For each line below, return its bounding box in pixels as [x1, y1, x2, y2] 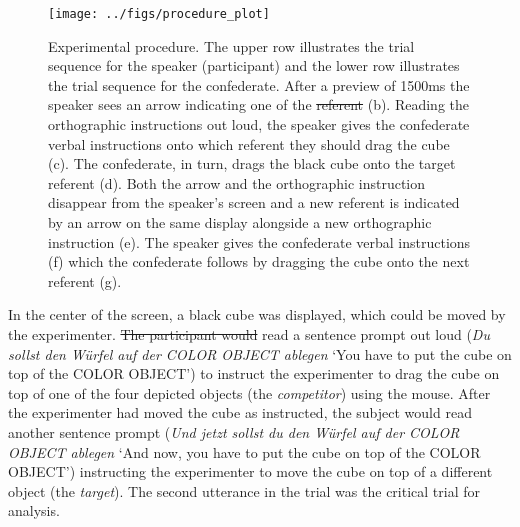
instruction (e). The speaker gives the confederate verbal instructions [48, 231, 471, 252]
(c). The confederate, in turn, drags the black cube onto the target [48, 153, 456, 174]
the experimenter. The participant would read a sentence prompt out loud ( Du [8, 323, 490, 344]
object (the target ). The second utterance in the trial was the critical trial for [8, 480, 480, 501]
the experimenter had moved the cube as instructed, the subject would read [8, 402, 472, 423]
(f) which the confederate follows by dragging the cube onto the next [48, 251, 470, 272]
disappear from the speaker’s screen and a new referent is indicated [48, 192, 460, 213]
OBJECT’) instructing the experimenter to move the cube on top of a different [8, 461, 493, 482]
